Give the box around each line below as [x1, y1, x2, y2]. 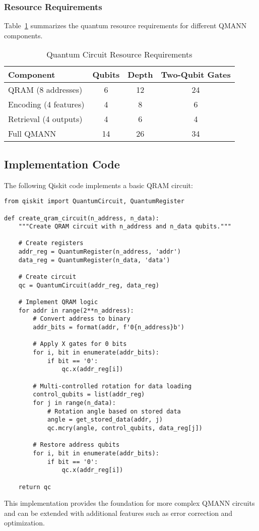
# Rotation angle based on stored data [47, 407, 181, 415]
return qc [18, 483, 51, 491]
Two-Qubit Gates [161, 69, 231, 81]
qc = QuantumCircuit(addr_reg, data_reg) [18, 281, 159, 289]
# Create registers [18, 240, 84, 247]
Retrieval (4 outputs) [8, 113, 83, 125]
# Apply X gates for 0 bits [33, 340, 127, 348]
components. [4, 30, 43, 40]
